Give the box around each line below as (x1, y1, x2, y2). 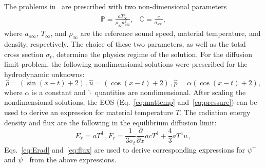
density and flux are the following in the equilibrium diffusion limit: (4, 117, 217, 127)
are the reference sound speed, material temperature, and (80, 28, 261, 39)
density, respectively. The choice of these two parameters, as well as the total (4, 39, 246, 49)
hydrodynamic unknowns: (4, 68, 85, 79)
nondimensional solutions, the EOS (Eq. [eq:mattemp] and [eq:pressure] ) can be (4, 97, 257, 107)
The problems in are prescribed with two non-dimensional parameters (4, 1, 227, 11)
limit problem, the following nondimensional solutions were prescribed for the (4, 59, 248, 69)
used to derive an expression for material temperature (4, 106, 174, 117)
